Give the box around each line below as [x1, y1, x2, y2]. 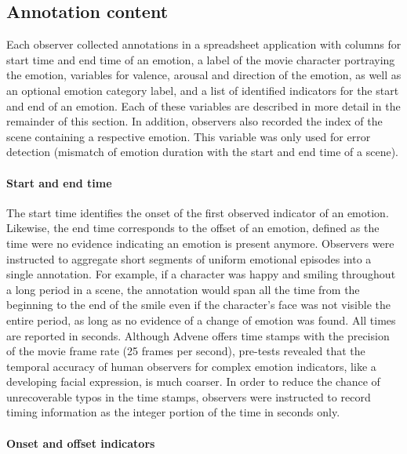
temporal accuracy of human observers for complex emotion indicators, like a [6, 358, 376, 374]
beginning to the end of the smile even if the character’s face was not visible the [6, 296, 391, 313]
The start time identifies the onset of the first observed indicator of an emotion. [6, 204, 389, 220]
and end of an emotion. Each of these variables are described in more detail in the [6, 97, 401, 114]
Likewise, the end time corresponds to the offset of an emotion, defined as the [6, 220, 380, 236]
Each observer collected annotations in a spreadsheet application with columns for [6, 36, 402, 53]
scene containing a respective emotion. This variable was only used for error [6, 128, 371, 144]
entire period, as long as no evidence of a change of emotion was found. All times [6, 311, 396, 328]
